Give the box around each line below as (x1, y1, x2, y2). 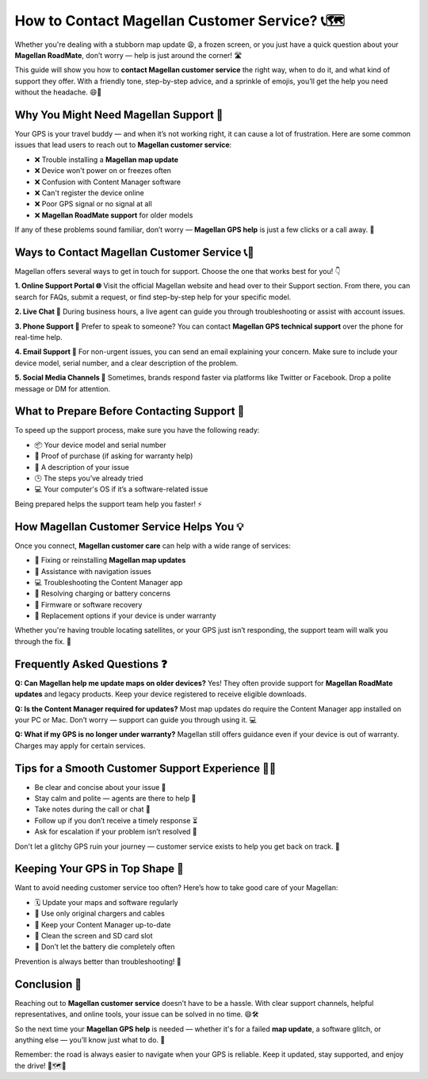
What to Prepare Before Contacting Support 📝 (14, 405, 245, 418)
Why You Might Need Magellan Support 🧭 (14, 108, 224, 121)
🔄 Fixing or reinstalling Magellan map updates (34, 556, 186, 565)
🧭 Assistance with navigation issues (34, 566, 152, 576)
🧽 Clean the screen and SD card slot (34, 931, 153, 941)
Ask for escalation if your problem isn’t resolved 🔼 (34, 827, 197, 837)
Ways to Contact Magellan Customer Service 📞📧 (14, 245, 255, 259)
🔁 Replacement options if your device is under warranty (34, 611, 217, 621)
